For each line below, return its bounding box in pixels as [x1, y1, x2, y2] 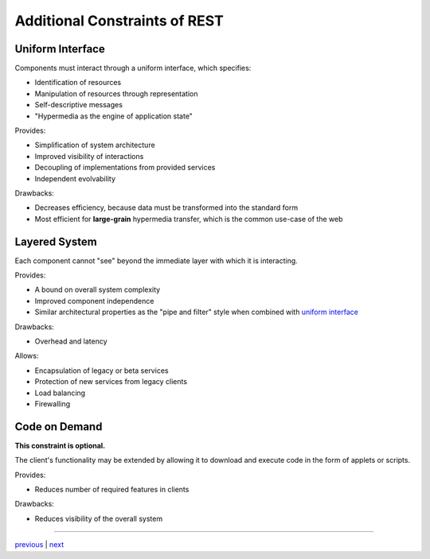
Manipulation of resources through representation [34, 88, 198, 99]
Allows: [14, 351, 39, 361]
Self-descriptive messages [34, 100, 123, 110]
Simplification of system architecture [34, 140, 155, 150]
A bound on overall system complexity [34, 285, 161, 294]
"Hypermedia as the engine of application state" [34, 111, 193, 121]
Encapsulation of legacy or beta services [34, 366, 169, 375]
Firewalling [34, 398, 71, 409]
